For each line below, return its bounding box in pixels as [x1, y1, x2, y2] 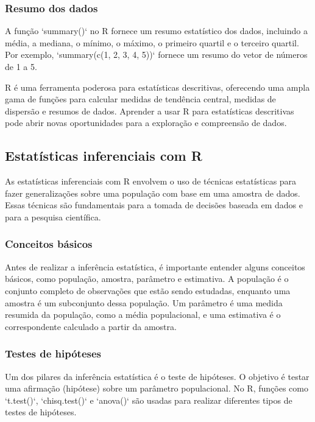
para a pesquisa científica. [5, 210, 101, 223]
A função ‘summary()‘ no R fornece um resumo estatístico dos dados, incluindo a [5, 24, 308, 37]
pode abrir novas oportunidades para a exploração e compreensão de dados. [5, 116, 287, 129]
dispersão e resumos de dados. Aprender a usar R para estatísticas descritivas [5, 104, 294, 117]
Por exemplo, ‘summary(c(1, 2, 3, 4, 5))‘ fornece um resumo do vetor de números [5, 48, 308, 61]
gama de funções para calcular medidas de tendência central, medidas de [5, 93, 276, 105]
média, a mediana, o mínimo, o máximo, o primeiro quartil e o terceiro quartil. [5, 36, 299, 49]
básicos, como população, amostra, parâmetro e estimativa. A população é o [5, 272, 289, 285]
